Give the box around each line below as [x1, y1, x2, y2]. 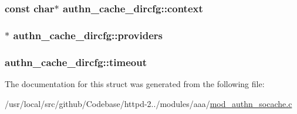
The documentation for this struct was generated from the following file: [5, 77, 265, 89]
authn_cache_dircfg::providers [13, 27, 163, 42]
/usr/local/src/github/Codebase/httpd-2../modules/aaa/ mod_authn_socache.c [5, 97, 292, 109]
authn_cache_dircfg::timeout [5, 54, 147, 69]
